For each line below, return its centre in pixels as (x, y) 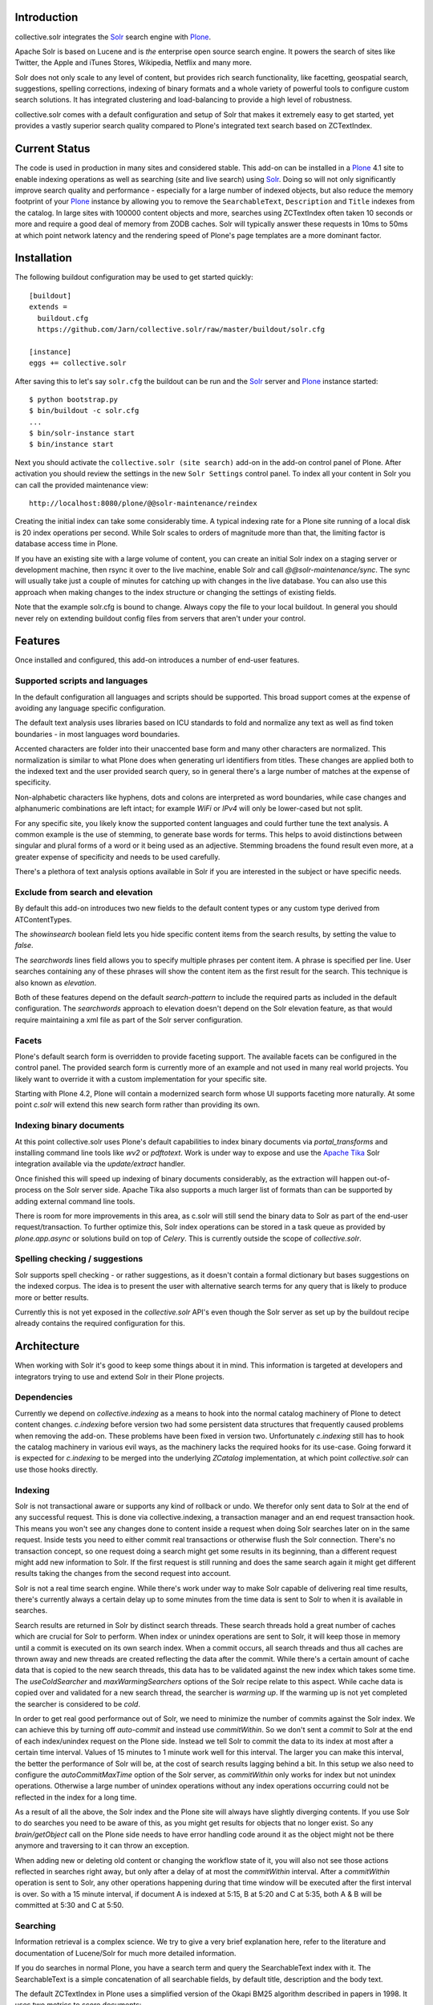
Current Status (53, 149)
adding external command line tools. (75, 1201)
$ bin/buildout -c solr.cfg (84, 411)
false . (24, 946)
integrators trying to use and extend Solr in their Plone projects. (119, 1376)
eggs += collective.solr (78, 363)
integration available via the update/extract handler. (100, 1164)
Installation (43, 258)
